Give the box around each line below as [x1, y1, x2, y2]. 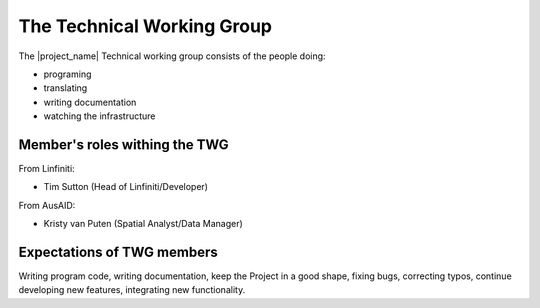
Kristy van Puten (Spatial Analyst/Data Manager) [43, 218, 244, 230]
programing [43, 68, 92, 80]
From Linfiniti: [18, 163, 75, 175]
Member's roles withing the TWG [18, 136, 229, 153]
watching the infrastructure [43, 110, 156, 122]
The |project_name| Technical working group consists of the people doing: [18, 50, 326, 62]
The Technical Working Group [18, 15, 273, 37]
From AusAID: [18, 199, 76, 211]
